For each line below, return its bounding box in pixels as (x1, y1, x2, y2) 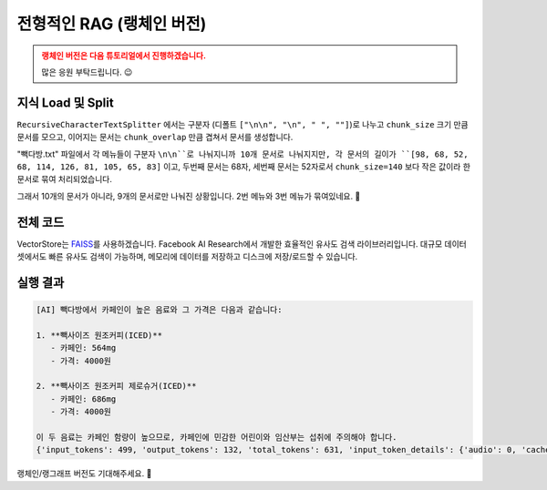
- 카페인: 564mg (50, 342, 117, 353)
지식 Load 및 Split (16, 95, 114, 110)
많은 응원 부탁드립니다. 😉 (41, 66, 133, 77)
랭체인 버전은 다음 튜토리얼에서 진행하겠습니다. (41, 50, 207, 61)
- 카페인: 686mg (50, 393, 117, 404)
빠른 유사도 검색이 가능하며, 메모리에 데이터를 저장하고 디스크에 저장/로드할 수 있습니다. (48, 251, 358, 262)
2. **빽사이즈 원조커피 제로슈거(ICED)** (36, 381, 197, 392)
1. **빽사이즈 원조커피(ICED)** (36, 330, 163, 341)
